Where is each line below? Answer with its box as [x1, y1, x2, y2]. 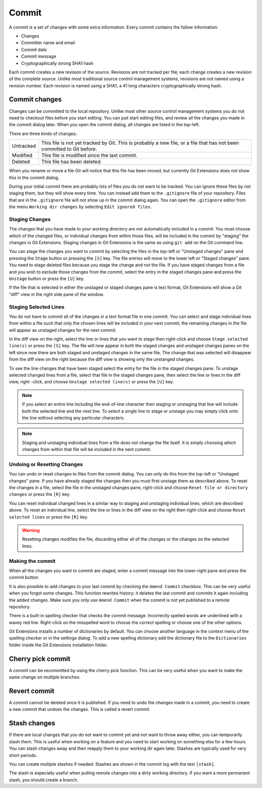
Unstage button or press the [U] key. [9, 276, 85, 281]
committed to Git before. [41, 146, 97, 152]
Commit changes [9, 95, 62, 104]
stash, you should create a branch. [9, 777, 79, 783]
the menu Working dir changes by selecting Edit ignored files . [9, 204, 152, 210]
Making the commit [9, 558, 56, 564]
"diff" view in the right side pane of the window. [9, 291, 104, 297]
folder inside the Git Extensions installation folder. [9, 642, 108, 648]
